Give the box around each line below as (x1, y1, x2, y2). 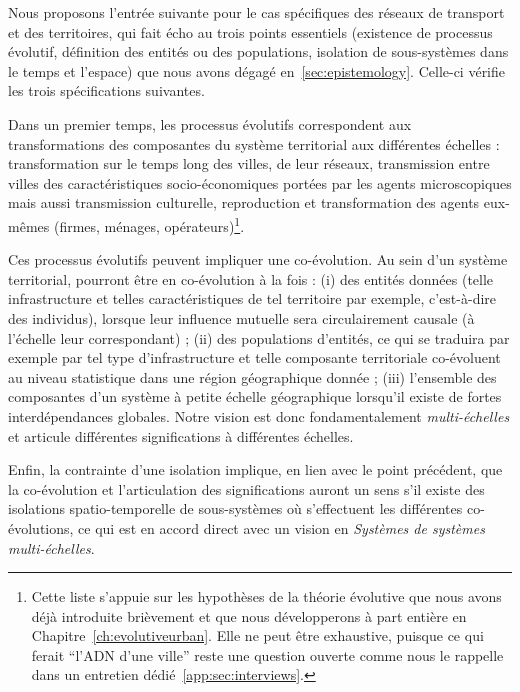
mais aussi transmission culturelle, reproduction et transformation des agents (8, 192, 480, 213)
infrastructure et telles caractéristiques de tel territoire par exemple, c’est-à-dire (8, 288, 497, 309)
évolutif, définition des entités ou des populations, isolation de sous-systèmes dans (8, 41, 509, 62)
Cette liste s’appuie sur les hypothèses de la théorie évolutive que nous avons (31, 586, 502, 607)
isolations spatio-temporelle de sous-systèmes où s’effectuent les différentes (8, 498, 463, 519)
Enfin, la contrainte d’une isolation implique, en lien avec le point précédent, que (8, 459, 503, 480)
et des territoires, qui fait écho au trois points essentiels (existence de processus (8, 21, 493, 42)
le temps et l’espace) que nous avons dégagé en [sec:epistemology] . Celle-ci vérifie (8, 60, 506, 81)
